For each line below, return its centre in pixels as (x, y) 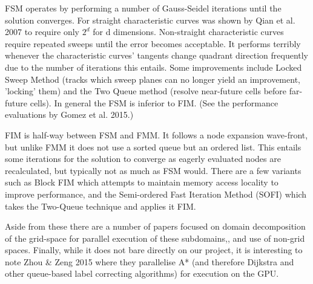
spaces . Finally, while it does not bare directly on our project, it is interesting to (154, 250)
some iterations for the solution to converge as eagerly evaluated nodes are (143, 159)
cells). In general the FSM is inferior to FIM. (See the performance (154, 102)
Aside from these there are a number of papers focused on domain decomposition (155, 226)
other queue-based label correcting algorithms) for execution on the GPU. (142, 273)
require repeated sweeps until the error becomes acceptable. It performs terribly (153, 43)
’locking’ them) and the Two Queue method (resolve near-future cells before (146, 91)
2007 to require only (42, 32)
